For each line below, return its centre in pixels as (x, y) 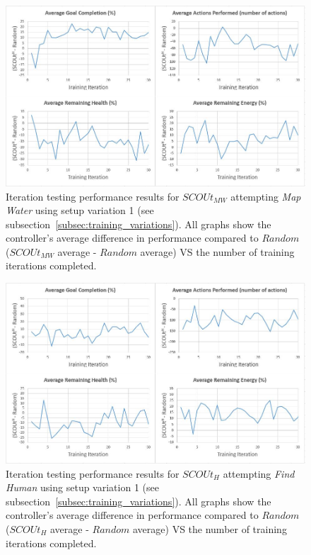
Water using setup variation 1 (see (80, 210)
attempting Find (259, 473)
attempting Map (266, 196)
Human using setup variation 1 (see (82, 487)
